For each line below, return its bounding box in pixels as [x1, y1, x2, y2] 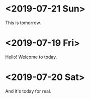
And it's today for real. [5, 88, 51, 94]
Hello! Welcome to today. [5, 54, 57, 60]
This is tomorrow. [5, 20, 41, 26]
